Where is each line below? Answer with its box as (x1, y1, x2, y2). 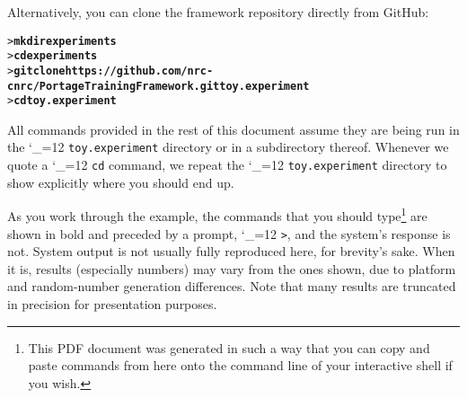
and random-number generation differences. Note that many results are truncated (7, 277, 456, 296)
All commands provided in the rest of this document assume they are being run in (7, 119, 460, 138)
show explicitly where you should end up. (7, 172, 234, 191)
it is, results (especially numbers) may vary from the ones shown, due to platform (7, 259, 456, 278)
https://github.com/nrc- (65, 64, 214, 77)
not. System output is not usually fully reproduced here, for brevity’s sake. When (7, 242, 455, 261)
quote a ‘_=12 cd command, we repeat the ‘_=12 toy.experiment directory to (7, 155, 447, 174)
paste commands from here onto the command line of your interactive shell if (28, 356, 453, 375)
